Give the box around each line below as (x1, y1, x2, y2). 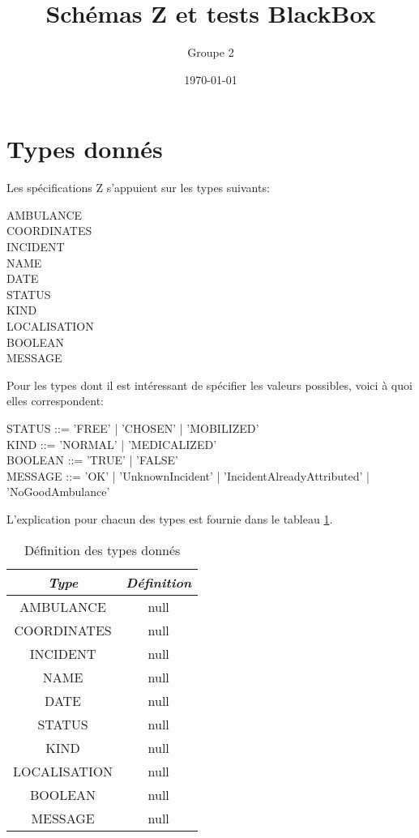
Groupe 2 (187, 44, 234, 61)
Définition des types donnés (24, 540, 181, 559)
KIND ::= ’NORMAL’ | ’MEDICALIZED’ (6, 435, 217, 452)
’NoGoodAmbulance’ (6, 483, 110, 500)
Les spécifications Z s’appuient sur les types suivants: (6, 179, 270, 196)
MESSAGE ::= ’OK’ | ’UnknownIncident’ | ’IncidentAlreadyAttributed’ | (6, 467, 370, 484)
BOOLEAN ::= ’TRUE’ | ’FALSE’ (6, 451, 178, 468)
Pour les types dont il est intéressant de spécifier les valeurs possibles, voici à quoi (6, 376, 413, 393)
